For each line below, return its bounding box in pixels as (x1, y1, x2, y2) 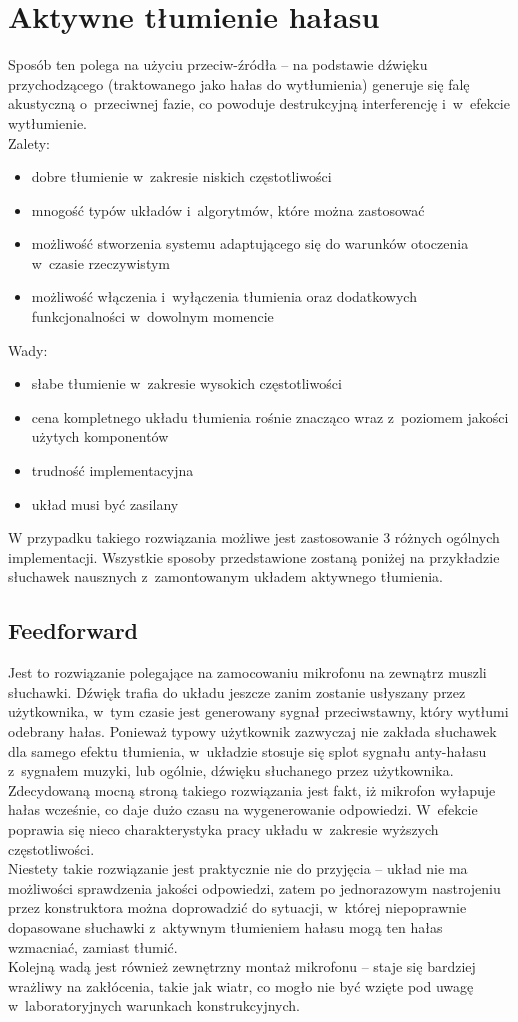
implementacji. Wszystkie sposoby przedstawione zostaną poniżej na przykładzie (8, 546, 500, 567)
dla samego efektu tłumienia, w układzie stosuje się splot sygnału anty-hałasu (8, 740, 487, 761)
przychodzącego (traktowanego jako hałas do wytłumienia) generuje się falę (8, 73, 470, 94)
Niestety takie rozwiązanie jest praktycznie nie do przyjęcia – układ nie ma (8, 858, 468, 879)
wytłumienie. (8, 112, 87, 133)
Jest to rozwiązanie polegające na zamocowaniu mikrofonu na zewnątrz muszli (8, 662, 487, 683)
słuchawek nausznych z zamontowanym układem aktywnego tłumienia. (8, 566, 444, 587)
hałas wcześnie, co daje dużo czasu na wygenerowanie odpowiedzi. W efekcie (8, 799, 478, 820)
